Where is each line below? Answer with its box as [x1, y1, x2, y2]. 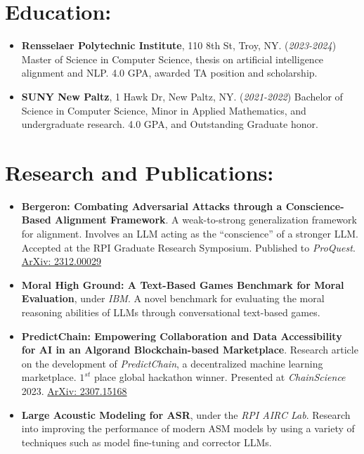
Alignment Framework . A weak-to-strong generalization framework [55, 212, 357, 227]
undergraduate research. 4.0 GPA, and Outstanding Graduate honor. [21, 117, 318, 131]
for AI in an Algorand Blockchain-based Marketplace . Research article [21, 342, 358, 357]
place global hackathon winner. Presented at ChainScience [93, 370, 346, 384]
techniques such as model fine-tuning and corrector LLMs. [21, 434, 272, 449]
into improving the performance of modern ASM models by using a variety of [21, 421, 355, 436]
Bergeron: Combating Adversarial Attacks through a [21, 198, 282, 213]
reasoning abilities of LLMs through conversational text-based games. [21, 304, 320, 319]
